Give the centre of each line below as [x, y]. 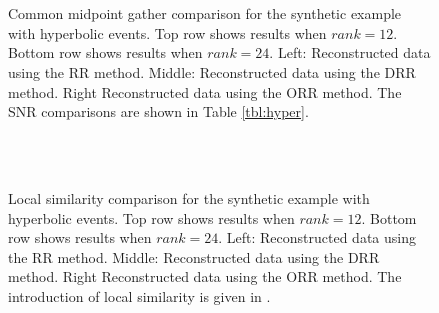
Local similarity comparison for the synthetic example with [189, 197]
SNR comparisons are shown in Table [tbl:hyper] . [158, 111]
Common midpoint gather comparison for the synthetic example [205, 13]
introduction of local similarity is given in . [139, 295]
